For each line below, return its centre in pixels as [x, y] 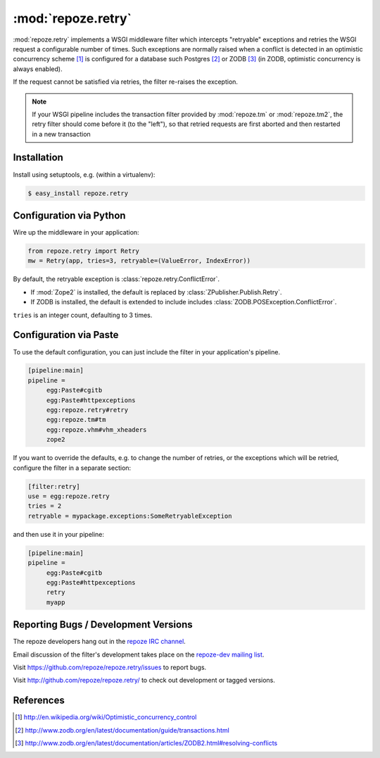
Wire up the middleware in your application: [76, 232]
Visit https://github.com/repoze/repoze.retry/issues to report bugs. [110, 667]
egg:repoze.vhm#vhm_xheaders [96, 429]
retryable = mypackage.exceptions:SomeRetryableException [130, 516]
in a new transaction [61, 134]
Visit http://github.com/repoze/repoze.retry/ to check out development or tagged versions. [144, 681]
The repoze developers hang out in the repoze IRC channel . [99, 642]
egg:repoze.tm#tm [76, 420]
